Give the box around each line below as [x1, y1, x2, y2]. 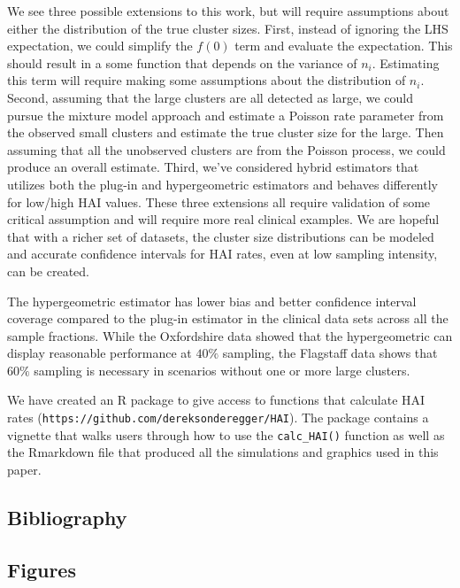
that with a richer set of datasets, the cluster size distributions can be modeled [7, 227, 434, 245]
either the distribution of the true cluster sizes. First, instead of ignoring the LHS [7, 19, 448, 37]
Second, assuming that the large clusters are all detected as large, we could [7, 88, 413, 106]
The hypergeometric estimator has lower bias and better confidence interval [7, 291, 417, 310]
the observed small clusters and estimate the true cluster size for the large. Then [7, 123, 444, 142]
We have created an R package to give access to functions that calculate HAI [7, 391, 425, 409]
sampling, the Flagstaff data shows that [222, 344, 438, 362]
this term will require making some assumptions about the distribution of [7, 71, 406, 89]
